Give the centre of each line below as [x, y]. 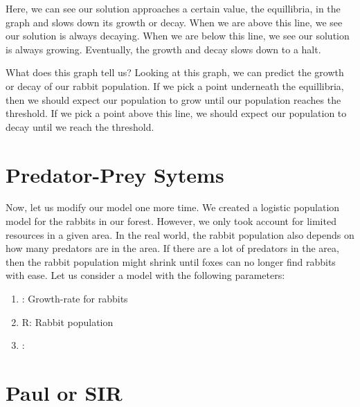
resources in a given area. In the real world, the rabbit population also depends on [180, 234]
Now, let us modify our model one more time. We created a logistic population [173, 207]
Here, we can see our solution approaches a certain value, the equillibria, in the [173, 8]
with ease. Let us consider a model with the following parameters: [145, 275]
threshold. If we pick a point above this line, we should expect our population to [176, 113]
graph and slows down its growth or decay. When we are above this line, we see [174, 22]
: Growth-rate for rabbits [75, 299]
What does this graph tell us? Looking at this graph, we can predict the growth [175, 72]
